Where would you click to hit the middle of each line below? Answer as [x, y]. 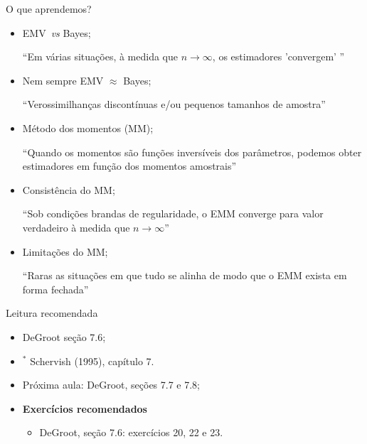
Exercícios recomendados [85, 408]
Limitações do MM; [65, 251]
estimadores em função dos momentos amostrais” [129, 166]
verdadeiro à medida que [76, 227]
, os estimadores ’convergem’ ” [278, 56]
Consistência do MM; [69, 189]
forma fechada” [55, 289]
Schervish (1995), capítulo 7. [92, 361]
